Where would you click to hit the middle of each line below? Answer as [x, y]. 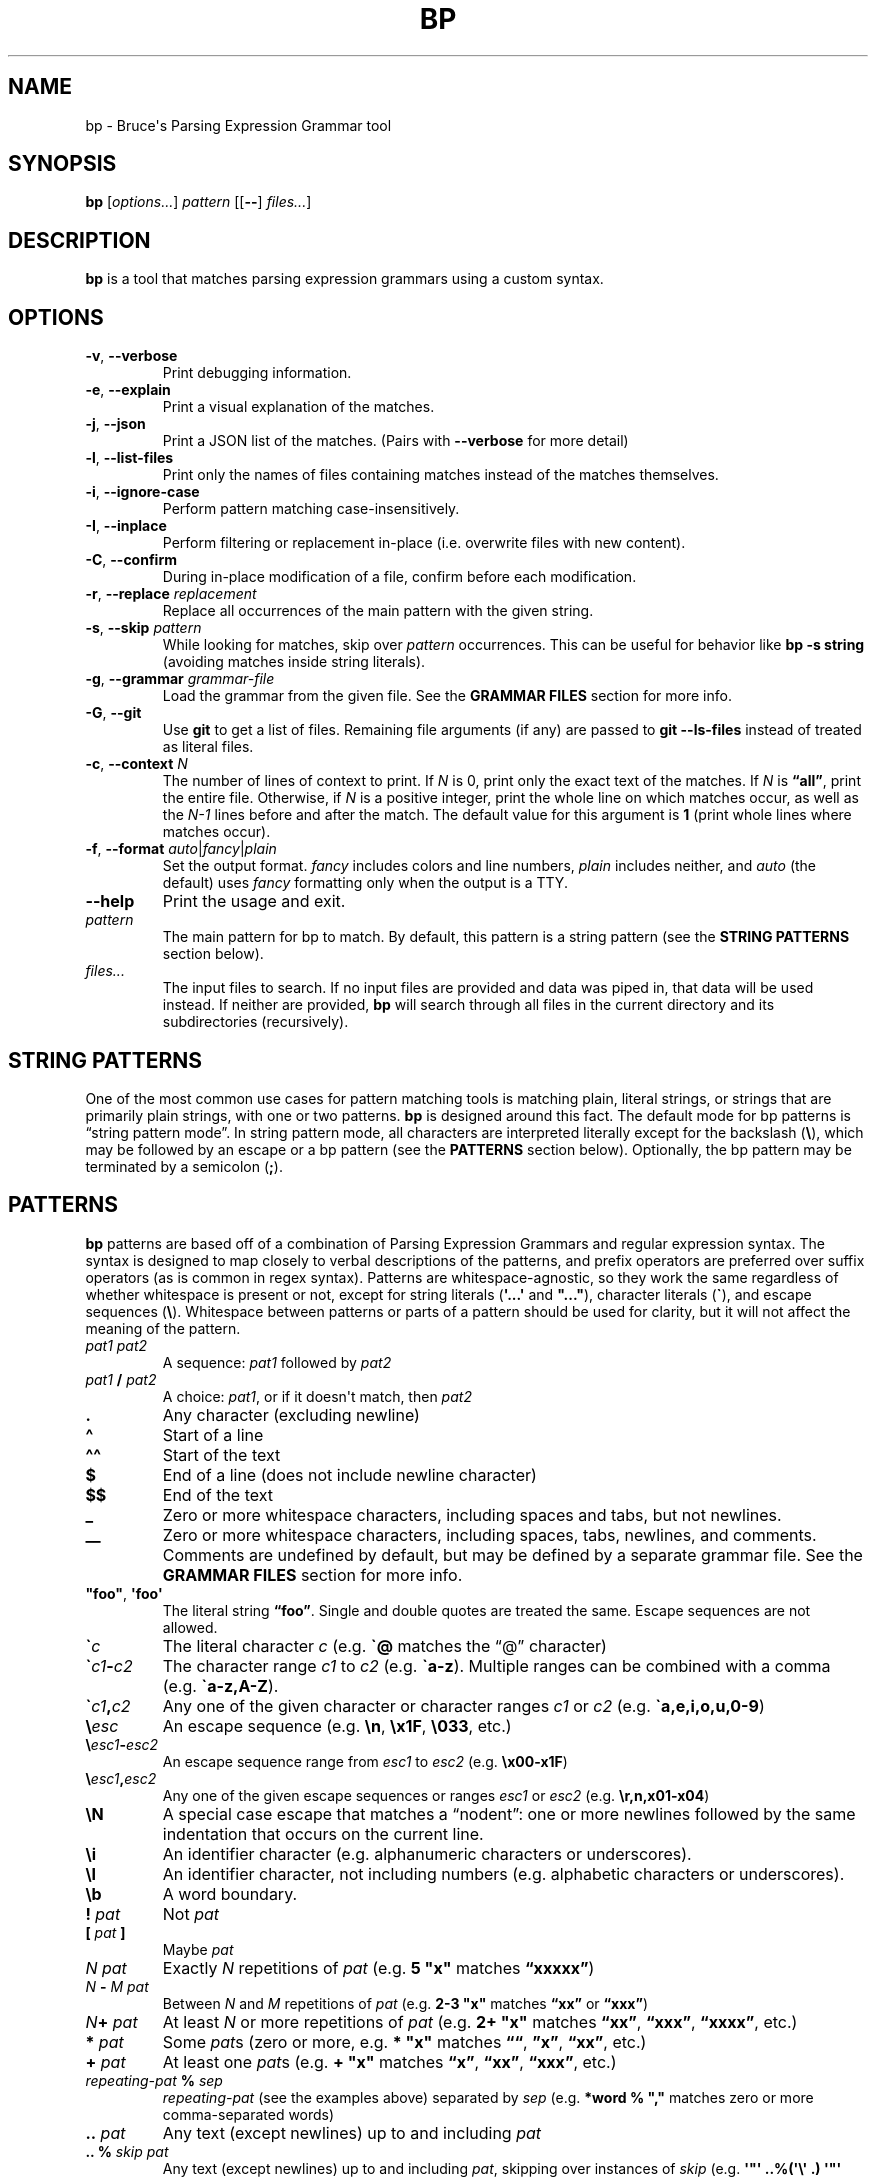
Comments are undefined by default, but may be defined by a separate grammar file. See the [512, 1554]
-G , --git [113, 713]
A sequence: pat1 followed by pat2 [277, 1362]
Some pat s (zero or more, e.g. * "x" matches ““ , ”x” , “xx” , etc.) [404, 2041]
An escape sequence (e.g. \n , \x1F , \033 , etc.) [337, 1725]
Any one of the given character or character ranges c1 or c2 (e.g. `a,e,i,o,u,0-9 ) [463, 1705]
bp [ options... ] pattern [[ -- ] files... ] [198, 202]
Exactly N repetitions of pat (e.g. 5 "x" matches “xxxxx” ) [378, 1967]
